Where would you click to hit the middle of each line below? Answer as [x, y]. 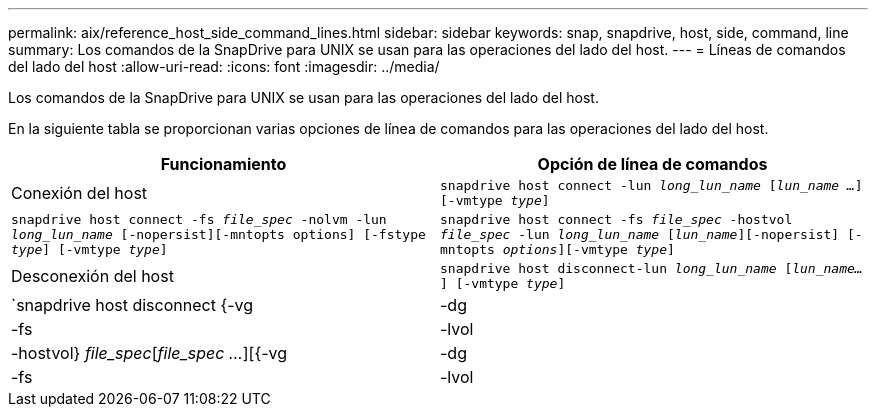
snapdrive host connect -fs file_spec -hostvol [616, 219]
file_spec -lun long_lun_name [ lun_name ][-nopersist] [640, 234]
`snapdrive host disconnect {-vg [132, 305]
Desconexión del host [92, 276]
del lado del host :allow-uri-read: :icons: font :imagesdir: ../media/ [224, 66]
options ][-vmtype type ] [588, 249]
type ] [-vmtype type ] [89, 249]
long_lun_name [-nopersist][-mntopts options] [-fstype [218, 234]
